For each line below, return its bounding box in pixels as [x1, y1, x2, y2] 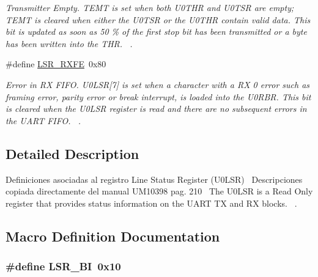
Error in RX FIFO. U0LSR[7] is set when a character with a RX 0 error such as [6, 78, 310, 90]
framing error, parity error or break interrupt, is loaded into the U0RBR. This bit [6, 90, 311, 103]
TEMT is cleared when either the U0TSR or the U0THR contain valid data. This [6, 13, 311, 26]
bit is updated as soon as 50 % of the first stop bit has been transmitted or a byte [6, 25, 307, 38]
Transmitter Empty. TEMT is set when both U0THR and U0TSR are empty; [6, 1, 294, 13]
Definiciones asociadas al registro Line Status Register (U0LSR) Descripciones [6, 172, 303, 185]
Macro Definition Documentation [6, 226, 220, 245]
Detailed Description [6, 144, 139, 163]
